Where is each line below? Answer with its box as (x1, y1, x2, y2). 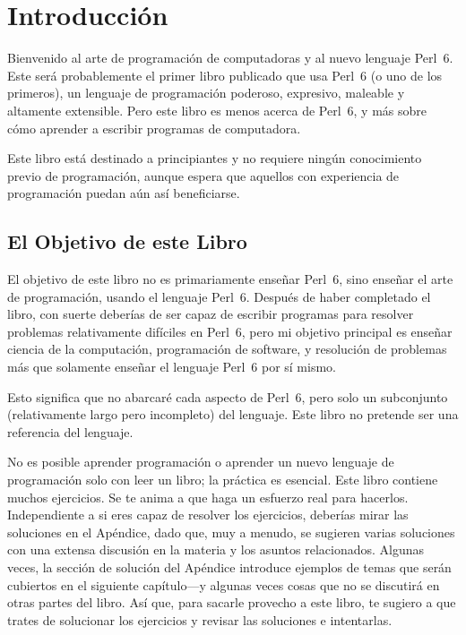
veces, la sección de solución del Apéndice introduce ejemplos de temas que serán (7, 557, 452, 576)
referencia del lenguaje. (7, 422, 134, 441)
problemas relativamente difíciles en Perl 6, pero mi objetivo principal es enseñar (7, 322, 453, 340)
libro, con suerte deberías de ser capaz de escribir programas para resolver (7, 305, 414, 323)
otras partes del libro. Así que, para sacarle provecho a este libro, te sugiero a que (7, 593, 456, 612)
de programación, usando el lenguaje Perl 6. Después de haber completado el (7, 287, 431, 305)
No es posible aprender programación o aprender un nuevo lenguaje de (7, 452, 394, 471)
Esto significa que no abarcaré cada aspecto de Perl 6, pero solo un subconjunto (7, 387, 448, 406)
